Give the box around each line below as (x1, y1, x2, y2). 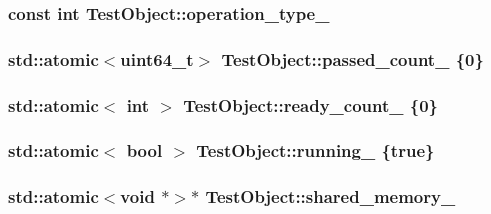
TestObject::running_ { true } (196, 138, 435, 163)
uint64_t (120, 46, 194, 71)
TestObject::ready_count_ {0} (183, 92, 438, 117)
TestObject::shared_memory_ (205, 184, 456, 209)
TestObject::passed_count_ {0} (221, 46, 484, 71)
